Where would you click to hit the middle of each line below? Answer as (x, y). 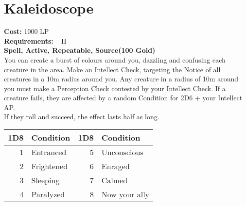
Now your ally (125, 194)
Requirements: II (35, 40)
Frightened (50, 166)
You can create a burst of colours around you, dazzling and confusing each (115, 59)
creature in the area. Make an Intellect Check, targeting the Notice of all (112, 69)
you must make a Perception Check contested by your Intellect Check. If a (115, 88)
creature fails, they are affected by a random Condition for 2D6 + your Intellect (123, 98)
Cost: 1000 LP (26, 31)
